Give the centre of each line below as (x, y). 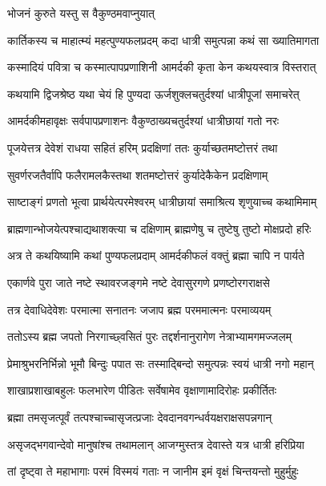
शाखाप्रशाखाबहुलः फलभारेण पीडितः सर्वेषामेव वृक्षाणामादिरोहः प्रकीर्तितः (142, 390)
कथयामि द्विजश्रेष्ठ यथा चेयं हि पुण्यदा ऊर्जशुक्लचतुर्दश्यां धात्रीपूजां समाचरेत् (153, 93)
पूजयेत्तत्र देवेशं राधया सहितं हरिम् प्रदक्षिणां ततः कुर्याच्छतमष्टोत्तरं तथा (143, 147)
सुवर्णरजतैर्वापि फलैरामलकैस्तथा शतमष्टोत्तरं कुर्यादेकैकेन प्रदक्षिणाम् (138, 174)
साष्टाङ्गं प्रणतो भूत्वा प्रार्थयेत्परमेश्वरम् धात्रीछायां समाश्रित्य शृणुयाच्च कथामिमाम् (162, 202)
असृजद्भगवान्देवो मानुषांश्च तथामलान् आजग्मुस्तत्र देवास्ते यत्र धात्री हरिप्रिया (156, 444)
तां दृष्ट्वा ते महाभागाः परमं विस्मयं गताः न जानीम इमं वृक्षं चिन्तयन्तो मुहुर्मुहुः (153, 471)
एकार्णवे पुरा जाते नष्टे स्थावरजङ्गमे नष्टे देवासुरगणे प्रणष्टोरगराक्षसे (139, 282)
